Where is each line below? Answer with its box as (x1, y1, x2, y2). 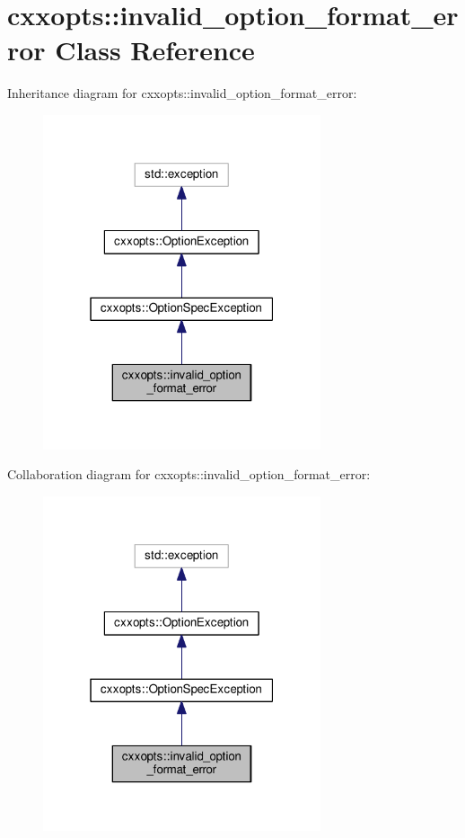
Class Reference (55, 31, 255, 68)
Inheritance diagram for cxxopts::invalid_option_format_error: (7, 84, 357, 103)
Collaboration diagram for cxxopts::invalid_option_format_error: (7, 465, 371, 484)
